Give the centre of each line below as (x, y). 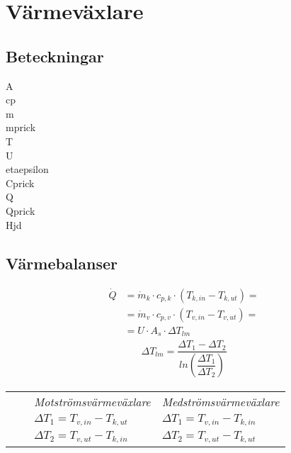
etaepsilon (27, 169)
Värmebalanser (62, 263)
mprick (21, 127)
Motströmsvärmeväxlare (92, 402)
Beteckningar (55, 56)
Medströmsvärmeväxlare (221, 402)
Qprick (21, 210)
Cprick (20, 183)
